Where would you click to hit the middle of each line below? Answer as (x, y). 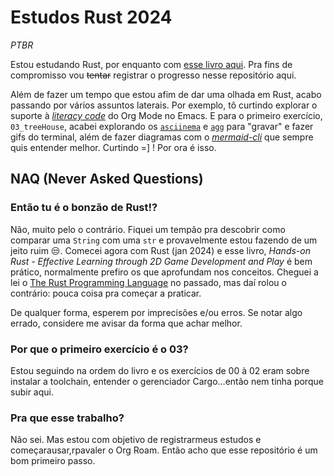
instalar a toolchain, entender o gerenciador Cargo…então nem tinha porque (167, 381)
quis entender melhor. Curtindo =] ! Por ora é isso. (113, 147)
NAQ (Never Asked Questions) (107, 179)
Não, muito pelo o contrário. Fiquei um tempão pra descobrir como (148, 229)
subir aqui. (32, 392)
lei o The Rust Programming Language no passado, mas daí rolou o (148, 282)
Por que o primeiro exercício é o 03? (99, 349)
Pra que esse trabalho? (67, 418)
